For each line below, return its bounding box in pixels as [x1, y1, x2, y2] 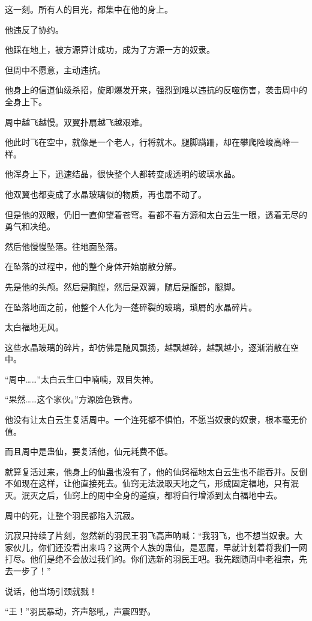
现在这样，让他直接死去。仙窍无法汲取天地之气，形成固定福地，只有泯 [21, 477, 299, 489]
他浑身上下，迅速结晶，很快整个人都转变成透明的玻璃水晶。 [5, 168, 240, 180]
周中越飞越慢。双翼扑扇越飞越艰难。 [5, 115, 148, 128]
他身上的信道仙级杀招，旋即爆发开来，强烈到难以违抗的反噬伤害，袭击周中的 [5, 83, 307, 96]
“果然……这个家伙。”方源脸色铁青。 [5, 393, 137, 405]
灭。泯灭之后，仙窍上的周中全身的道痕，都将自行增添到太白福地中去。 [5, 489, 282, 501]
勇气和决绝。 [5, 220, 55, 232]
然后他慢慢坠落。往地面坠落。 [5, 240, 122, 252]
